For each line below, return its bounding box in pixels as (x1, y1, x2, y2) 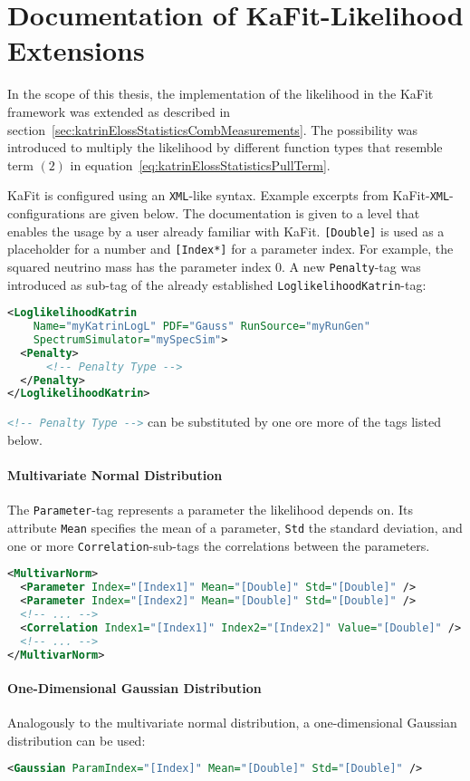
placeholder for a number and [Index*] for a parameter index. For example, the (7, 239, 454, 258)
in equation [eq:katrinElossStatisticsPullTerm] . (70, 155, 331, 174)
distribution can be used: (7, 730, 146, 749)
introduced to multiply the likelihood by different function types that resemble (7, 138, 443, 157)
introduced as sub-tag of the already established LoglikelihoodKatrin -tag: (7, 275, 427, 294)
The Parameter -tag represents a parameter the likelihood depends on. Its (7, 500, 413, 519)
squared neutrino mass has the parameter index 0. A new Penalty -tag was (7, 256, 421, 275)
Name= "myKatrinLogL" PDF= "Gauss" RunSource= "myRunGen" (33, 320, 370, 333)
